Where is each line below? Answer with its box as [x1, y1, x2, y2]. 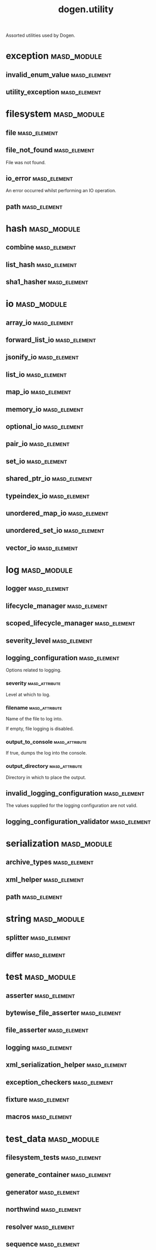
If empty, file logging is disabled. [6, 725, 74, 732]
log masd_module [6, 564, 73, 576]
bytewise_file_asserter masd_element [6, 1008, 121, 1018]
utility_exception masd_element [6, 88, 102, 96]
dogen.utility [58, 4, 114, 15]
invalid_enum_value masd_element [6, 70, 111, 79]
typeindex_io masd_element [6, 491, 90, 500]
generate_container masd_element [6, 1170, 111, 1179]
